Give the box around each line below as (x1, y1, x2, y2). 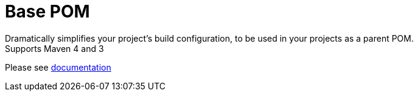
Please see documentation (5, 62, 111, 72)
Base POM (5, 1, 90, 22)
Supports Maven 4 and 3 (5, 43, 104, 54)
